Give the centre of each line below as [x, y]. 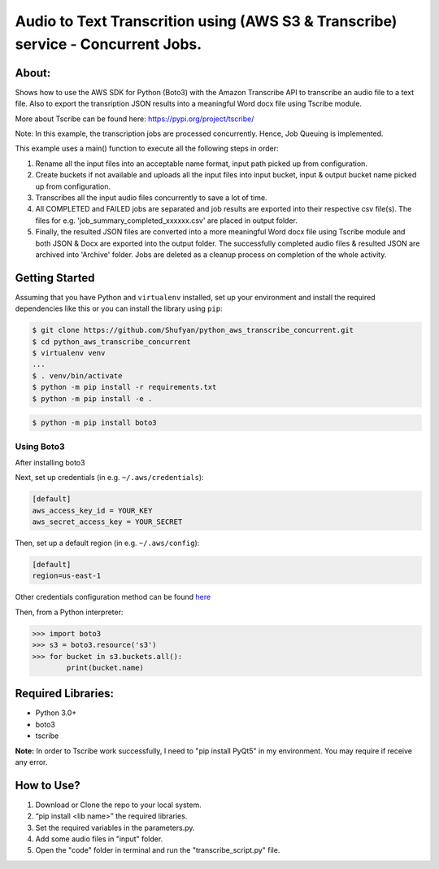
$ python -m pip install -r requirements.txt [124, 387]
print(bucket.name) [105, 668]
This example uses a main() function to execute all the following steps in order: [147, 148]
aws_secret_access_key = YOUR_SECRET [107, 522]
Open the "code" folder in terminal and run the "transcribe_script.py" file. [158, 850]
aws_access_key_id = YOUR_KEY [92, 510]
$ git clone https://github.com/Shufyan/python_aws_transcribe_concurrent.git [193, 330]
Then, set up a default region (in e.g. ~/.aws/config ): [107, 543]
